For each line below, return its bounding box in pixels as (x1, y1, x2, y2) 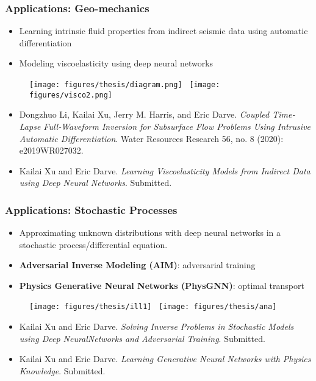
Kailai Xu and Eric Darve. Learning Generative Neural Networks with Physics (19, 352, 311, 365)
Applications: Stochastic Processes (5, 202, 178, 217)
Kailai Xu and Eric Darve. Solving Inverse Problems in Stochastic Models (19, 320, 294, 333)
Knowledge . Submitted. (19, 364, 106, 377)
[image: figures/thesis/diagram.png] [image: (29, 80, 220, 89)
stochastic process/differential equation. (19, 238, 168, 251)
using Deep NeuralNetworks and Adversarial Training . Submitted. (19, 332, 265, 344)
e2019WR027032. (19, 144, 84, 157)
